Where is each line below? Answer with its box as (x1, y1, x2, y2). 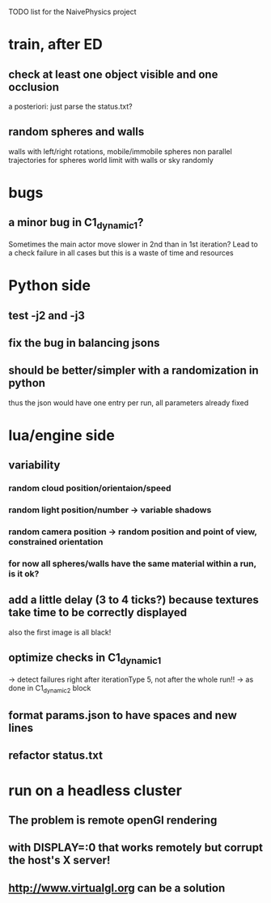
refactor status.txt (8, 749, 104, 763)
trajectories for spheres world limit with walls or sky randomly (8, 155, 214, 165)
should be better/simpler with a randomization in (8, 364, 259, 378)
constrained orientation (8, 537, 104, 548)
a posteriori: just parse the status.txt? (8, 101, 133, 111)
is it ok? (8, 568, 40, 580)
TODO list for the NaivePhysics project (8, 7, 137, 16)
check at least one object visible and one (8, 67, 218, 81)
